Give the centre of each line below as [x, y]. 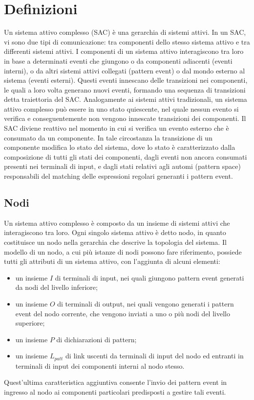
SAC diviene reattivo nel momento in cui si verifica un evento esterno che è [116, 128]
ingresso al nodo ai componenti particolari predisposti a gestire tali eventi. [115, 392]
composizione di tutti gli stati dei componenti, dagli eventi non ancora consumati [126, 156]
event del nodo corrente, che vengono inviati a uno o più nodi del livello [123, 313]
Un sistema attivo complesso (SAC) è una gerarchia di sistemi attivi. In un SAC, [125, 32]
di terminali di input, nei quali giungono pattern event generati [149, 277]
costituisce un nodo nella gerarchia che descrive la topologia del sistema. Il [115, 242]
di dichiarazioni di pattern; [96, 339]
